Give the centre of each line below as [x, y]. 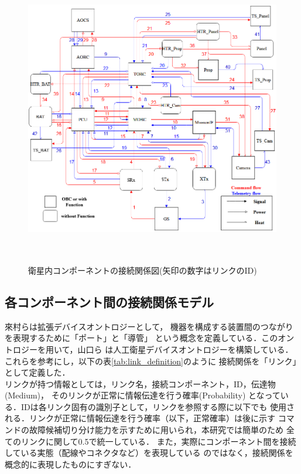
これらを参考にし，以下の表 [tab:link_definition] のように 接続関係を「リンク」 [151, 361]
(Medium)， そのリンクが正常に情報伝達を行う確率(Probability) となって [143, 395]
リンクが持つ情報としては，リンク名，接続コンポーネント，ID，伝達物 [140, 383]
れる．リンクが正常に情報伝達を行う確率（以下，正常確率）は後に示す [140, 418]
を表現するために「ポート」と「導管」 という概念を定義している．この [141, 338]
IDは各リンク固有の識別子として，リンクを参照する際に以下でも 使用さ [158, 406]
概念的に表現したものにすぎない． [71, 464]
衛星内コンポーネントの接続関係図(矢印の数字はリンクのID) [143, 270]
